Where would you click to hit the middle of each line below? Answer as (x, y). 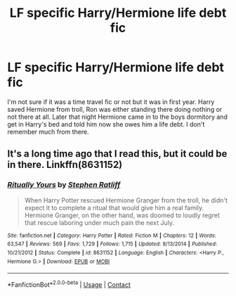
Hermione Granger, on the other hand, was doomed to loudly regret (122, 215)
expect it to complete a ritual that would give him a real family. (114, 207)
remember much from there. (48, 131)
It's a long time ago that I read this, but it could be (117, 154)
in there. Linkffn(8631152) (65, 165)
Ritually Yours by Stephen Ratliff (64, 185)
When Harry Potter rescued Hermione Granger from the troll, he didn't (126, 200)
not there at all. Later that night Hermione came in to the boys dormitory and (118, 117)
